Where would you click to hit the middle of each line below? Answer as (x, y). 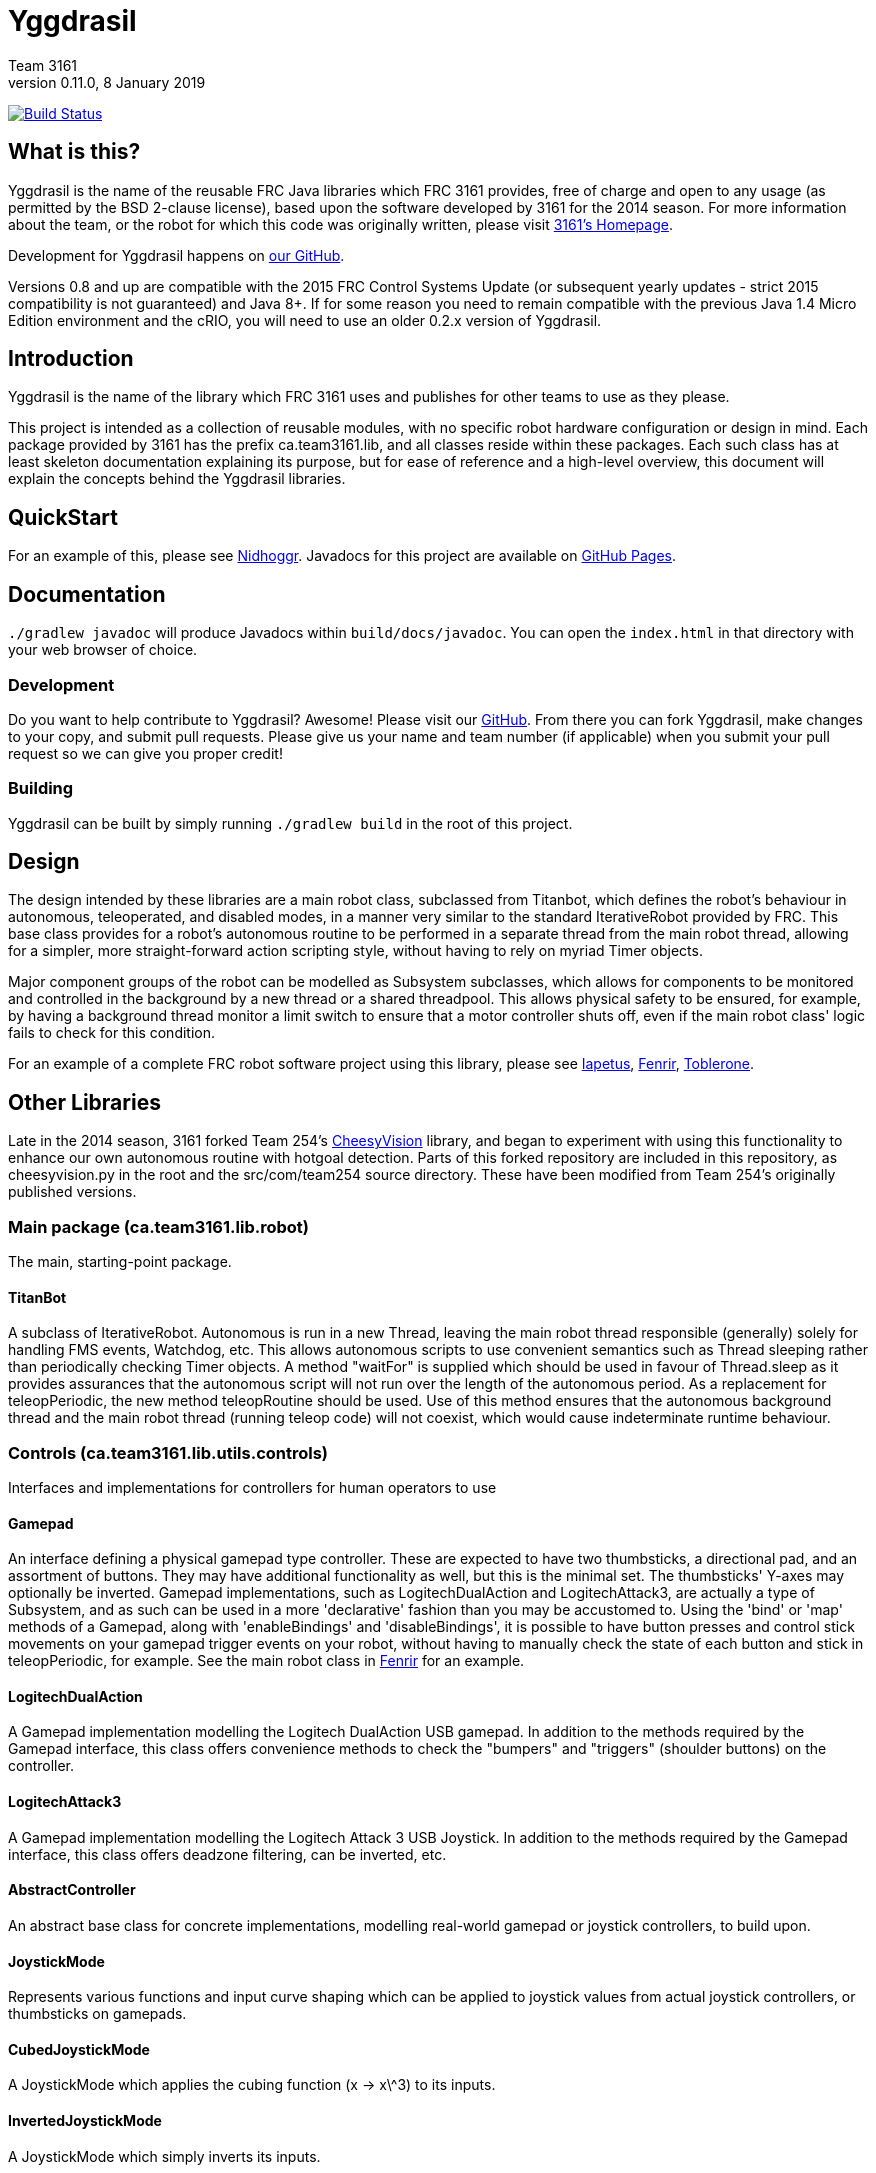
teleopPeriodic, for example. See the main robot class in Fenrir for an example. (266, 1661)
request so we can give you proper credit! (145, 753)
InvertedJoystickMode (85, 2120)
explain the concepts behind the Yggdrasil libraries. (177, 479)
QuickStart (63, 517)
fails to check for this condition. (112, 1033)
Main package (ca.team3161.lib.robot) (158, 1226)
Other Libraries (84, 1102)
